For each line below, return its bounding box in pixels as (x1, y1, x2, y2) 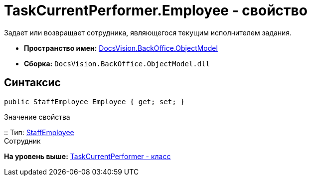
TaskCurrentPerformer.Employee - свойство (4, 2, 308, 19)
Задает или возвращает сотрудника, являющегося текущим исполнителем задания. (4, 28, 292, 37)
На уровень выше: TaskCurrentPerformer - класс (4, 152, 171, 161)
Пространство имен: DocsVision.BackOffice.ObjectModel (24, 43, 218, 52)
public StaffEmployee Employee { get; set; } (4, 97, 185, 106)
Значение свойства (4, 112, 70, 121)
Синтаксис (4, 76, 61, 89)
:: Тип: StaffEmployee (4, 128, 74, 137)
